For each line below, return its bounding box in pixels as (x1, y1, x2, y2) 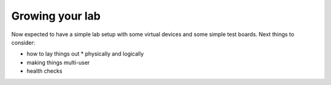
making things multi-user (26, 59, 90, 66)
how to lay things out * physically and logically (26, 50, 144, 57)
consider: (11, 39, 36, 46)
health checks (26, 67, 63, 75)
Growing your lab (11, 9, 101, 23)
